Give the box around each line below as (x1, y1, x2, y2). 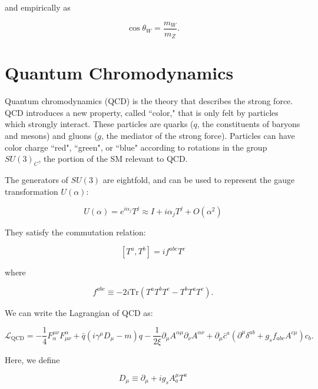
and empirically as (5, 1, 71, 13)
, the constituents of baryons (197, 118, 300, 130)
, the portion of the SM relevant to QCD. (38, 152, 188, 165)
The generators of (5, 174, 68, 185)
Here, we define (5, 353, 60, 365)
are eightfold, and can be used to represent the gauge (102, 174, 295, 185)
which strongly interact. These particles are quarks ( (5, 118, 194, 130)
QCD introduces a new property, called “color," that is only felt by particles (5, 106, 279, 118)
